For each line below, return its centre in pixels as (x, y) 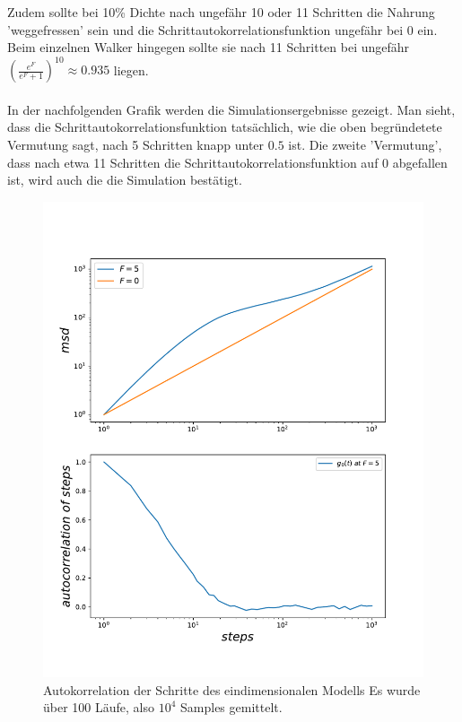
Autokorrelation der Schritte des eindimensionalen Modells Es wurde (232, 689)
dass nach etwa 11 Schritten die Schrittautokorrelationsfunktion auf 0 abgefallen (227, 162)
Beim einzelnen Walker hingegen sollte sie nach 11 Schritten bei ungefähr (209, 47)
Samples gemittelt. (231, 707)
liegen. (131, 70)
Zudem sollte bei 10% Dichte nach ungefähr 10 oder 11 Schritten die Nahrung (221, 12)
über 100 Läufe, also (99, 707)
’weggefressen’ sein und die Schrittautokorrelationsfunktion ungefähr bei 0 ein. (222, 29)
